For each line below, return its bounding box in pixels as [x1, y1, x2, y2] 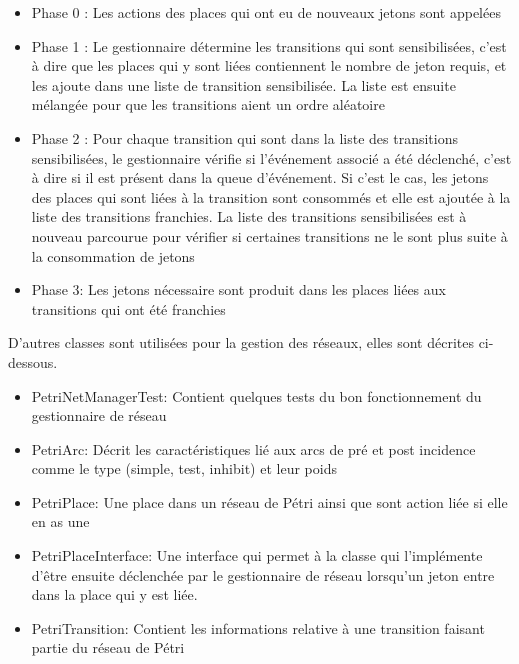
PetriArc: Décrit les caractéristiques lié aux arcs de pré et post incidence [31, 438, 476, 459]
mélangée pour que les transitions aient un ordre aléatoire [31, 94, 385, 115]
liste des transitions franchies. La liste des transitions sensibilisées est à [31, 206, 467, 227]
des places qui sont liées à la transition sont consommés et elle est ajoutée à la [31, 186, 511, 207]
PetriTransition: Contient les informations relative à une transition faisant [31, 617, 485, 638]
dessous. [8, 351, 58, 372]
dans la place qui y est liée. [31, 584, 198, 605]
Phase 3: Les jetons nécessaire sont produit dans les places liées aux [31, 279, 446, 300]
